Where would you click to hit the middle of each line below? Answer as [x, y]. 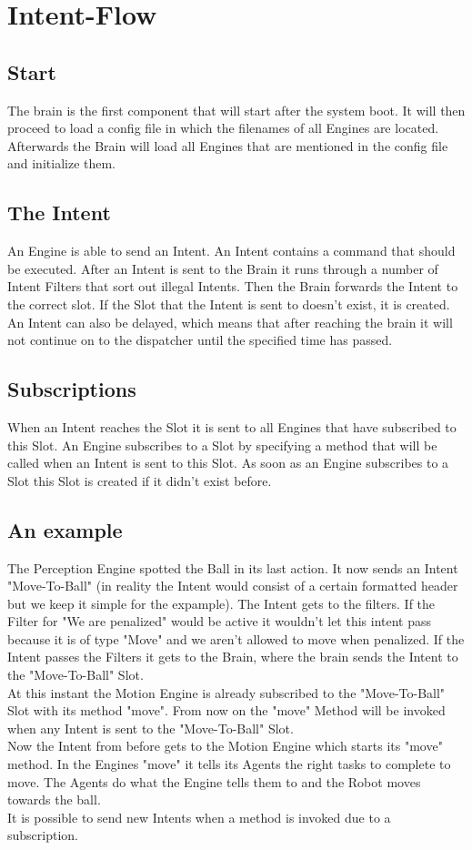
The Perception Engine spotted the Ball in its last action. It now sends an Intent [233, 567]
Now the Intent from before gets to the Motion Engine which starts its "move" [225, 746]
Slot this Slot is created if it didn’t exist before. [140, 480]
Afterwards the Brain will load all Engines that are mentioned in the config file [228, 145]
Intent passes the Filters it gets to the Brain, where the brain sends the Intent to [233, 657]
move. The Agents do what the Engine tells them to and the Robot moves [214, 781]
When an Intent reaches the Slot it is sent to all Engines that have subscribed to [232, 426]
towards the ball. [54, 799]
